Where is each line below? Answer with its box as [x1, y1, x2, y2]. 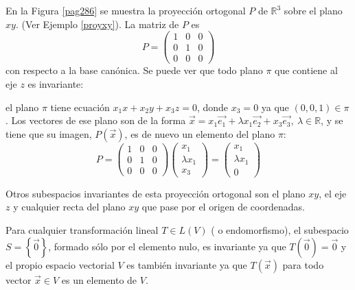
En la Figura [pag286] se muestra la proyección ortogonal [5, 3, 246, 17]
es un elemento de [61, 272, 137, 287]
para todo [282, 257, 324, 271]
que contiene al [275, 63, 338, 77]
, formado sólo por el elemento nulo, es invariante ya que [48, 239, 286, 253]
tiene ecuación [50, 99, 110, 114]
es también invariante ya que [126, 257, 247, 271]
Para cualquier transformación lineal [5, 222, 159, 237]
